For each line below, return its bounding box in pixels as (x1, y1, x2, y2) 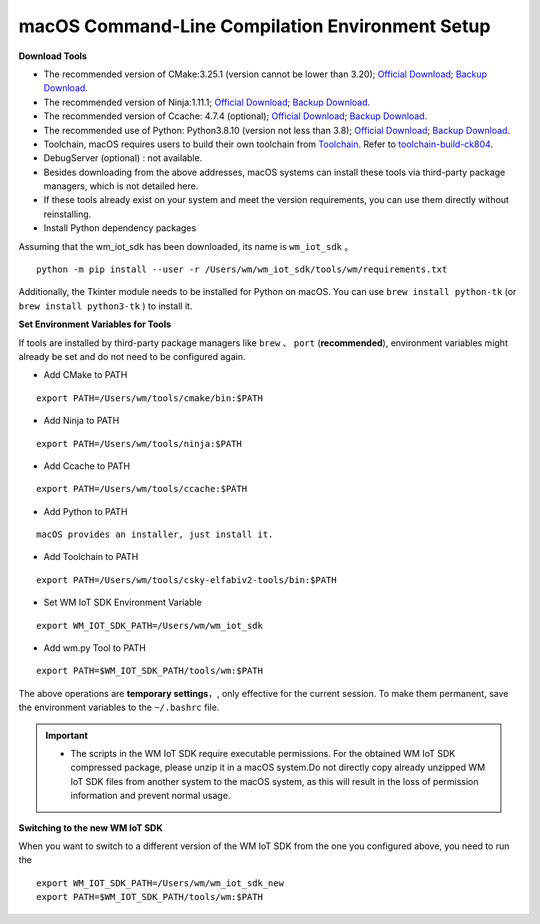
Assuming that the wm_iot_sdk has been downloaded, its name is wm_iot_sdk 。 (18, 240, 354, 252)
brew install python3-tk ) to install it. (18, 300, 193, 312)
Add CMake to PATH (43, 369, 128, 381)
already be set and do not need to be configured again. (18, 350, 246, 362)
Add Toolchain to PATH (43, 551, 139, 563)
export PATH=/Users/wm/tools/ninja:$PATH (36, 438, 242, 449)
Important (45, 729, 89, 741)
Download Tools (18, 50, 87, 62)
